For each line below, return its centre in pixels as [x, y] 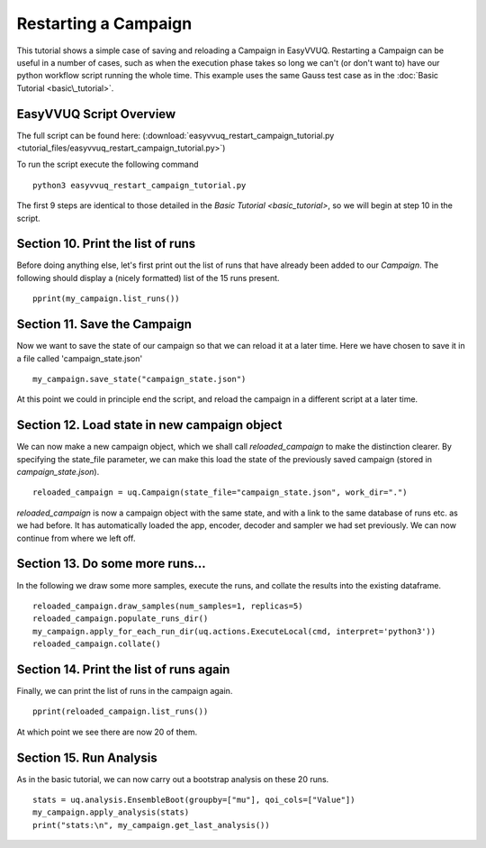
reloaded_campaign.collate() [97, 644]
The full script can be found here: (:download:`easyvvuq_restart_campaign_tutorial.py [175, 135]
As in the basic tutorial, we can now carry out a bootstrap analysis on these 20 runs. [173, 779]
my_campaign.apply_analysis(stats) [111, 812]
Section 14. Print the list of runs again [123, 669]
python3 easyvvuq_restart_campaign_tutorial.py [139, 185]
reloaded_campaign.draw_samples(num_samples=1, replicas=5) [168, 606]
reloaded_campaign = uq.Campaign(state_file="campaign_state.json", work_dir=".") [220, 492]
